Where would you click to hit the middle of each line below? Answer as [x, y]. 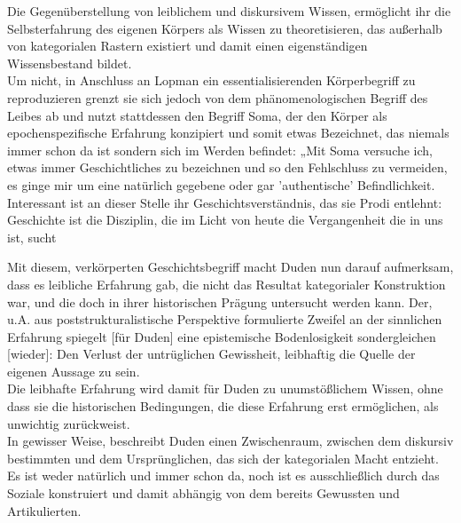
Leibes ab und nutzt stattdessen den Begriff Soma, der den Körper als [197, 115]
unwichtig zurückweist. [69, 423]
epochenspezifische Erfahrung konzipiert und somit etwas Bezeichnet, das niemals [228, 133]
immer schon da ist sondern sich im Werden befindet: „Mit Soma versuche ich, [220, 150]
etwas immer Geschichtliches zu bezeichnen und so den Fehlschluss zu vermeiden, [227, 167]
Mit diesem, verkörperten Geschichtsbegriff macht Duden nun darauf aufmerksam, [230, 267]
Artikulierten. [44, 510]
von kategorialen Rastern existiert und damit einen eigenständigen [188, 46]
